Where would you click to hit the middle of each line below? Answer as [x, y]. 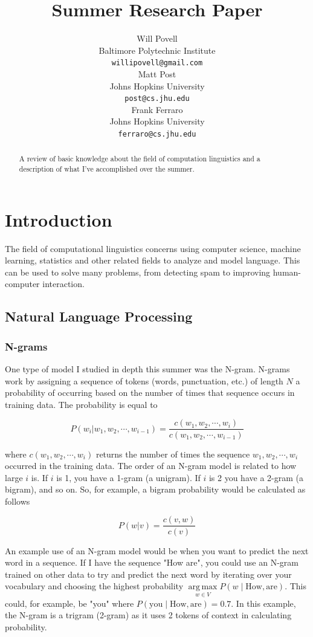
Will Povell [157, 38]
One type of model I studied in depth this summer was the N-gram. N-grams [147, 369]
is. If [40, 477]
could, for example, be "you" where [69, 603]
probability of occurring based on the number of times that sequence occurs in [150, 393]
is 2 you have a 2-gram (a [256, 477]
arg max [203, 587]
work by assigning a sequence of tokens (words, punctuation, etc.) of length [144, 380]
